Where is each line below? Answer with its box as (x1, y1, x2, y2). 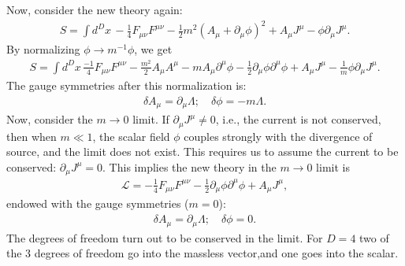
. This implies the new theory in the (102, 158, 277, 175)
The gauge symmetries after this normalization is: (6, 77, 247, 94)
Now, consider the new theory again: (6, 2, 183, 17)
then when (6, 127, 57, 144)
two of (359, 229, 389, 246)
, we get (134, 41, 173, 57)
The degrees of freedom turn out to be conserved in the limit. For (6, 229, 323, 246)
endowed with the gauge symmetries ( (6, 195, 189, 212)
